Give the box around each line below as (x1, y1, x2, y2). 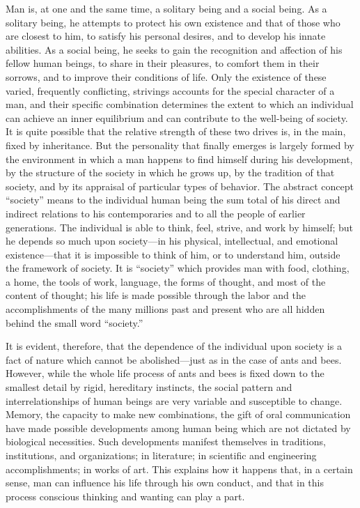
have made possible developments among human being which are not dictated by (6, 420, 351, 435)
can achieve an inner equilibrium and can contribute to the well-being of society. (6, 110, 348, 125)
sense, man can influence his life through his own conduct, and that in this (6, 475, 324, 490)
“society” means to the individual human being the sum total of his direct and (6, 192, 341, 207)
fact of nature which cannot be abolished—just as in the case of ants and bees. (6, 352, 342, 367)
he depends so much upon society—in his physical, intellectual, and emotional (6, 233, 338, 248)
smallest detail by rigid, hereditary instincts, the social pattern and (6, 380, 292, 394)
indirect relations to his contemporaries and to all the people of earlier (6, 206, 306, 220)
